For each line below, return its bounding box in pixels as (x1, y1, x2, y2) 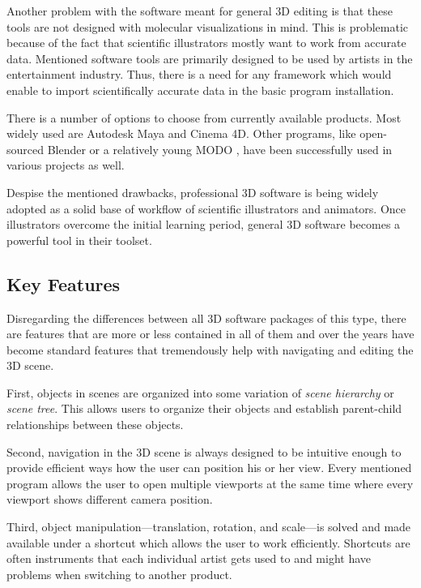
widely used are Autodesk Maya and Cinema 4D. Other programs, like (6, 125, 356, 142)
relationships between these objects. (6, 416, 184, 433)
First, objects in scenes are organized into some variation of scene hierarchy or (6, 384, 394, 401)
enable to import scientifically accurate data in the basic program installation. (6, 81, 394, 98)
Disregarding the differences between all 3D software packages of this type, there (6, 309, 406, 326)
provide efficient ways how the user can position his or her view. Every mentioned (6, 459, 412, 476)
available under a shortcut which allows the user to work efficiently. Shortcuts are (6, 534, 410, 551)
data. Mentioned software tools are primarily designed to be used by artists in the (6, 49, 413, 67)
